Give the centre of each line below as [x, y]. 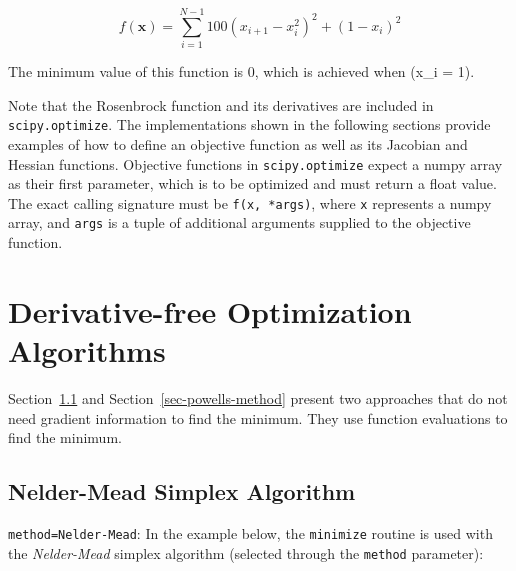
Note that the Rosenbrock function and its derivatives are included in [221, 104]
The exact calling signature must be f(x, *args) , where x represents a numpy [250, 202]
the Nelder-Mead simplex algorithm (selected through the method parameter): [246, 552]
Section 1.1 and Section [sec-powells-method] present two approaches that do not [258, 398]
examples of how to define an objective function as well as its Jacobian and [238, 143]
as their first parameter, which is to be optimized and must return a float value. [252, 183]
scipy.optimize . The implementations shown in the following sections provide [249, 124]
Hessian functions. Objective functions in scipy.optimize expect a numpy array [255, 163]
